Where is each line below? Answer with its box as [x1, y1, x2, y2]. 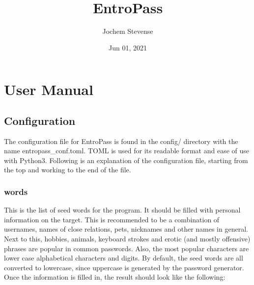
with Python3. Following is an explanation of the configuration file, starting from [4, 155, 248, 165]
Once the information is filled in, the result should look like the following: [4, 272, 226, 282]
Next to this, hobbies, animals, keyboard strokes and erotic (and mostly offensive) [4, 234, 251, 244]
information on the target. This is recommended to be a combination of [4, 214, 220, 224]
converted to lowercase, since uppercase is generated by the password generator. [4, 262, 244, 272]
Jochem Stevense [102, 26, 153, 36]
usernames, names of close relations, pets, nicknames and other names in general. [4, 224, 248, 234]
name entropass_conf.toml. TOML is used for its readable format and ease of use [4, 145, 250, 156]
